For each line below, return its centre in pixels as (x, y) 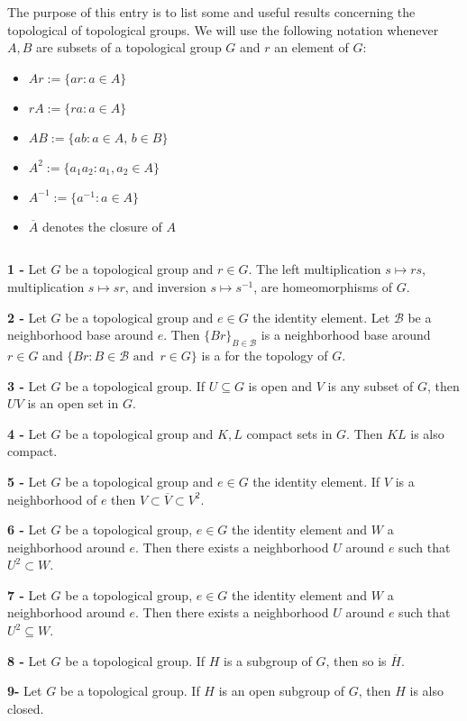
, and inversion (165, 286)
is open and (280, 385)
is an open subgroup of (282, 691)
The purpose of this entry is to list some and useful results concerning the (211, 12)
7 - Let (27, 594)
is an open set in (73, 403)
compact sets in (289, 433)
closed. (26, 708)
